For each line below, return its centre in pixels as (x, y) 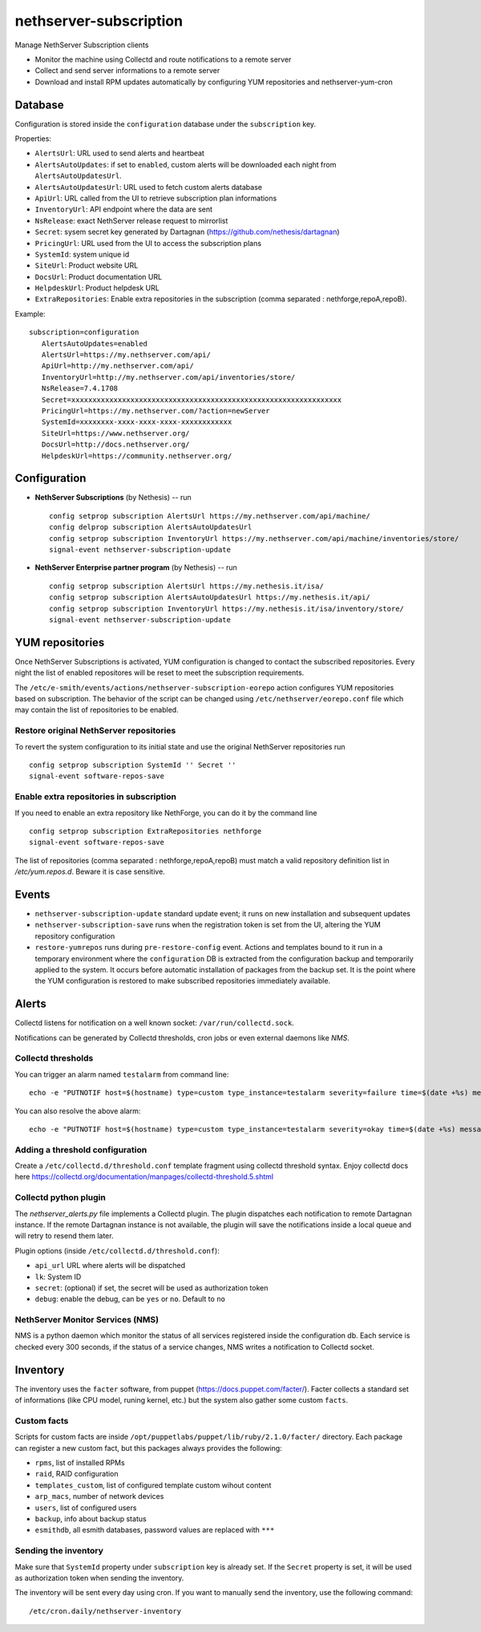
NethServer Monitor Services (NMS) (87, 1320)
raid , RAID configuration (77, 1474)
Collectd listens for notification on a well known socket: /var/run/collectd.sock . (154, 1023)
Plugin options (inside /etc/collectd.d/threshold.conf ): (117, 1250)
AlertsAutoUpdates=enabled (95, 343)
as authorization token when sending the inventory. (99, 1577)
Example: (30, 313)
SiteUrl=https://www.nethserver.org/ (115, 433)
